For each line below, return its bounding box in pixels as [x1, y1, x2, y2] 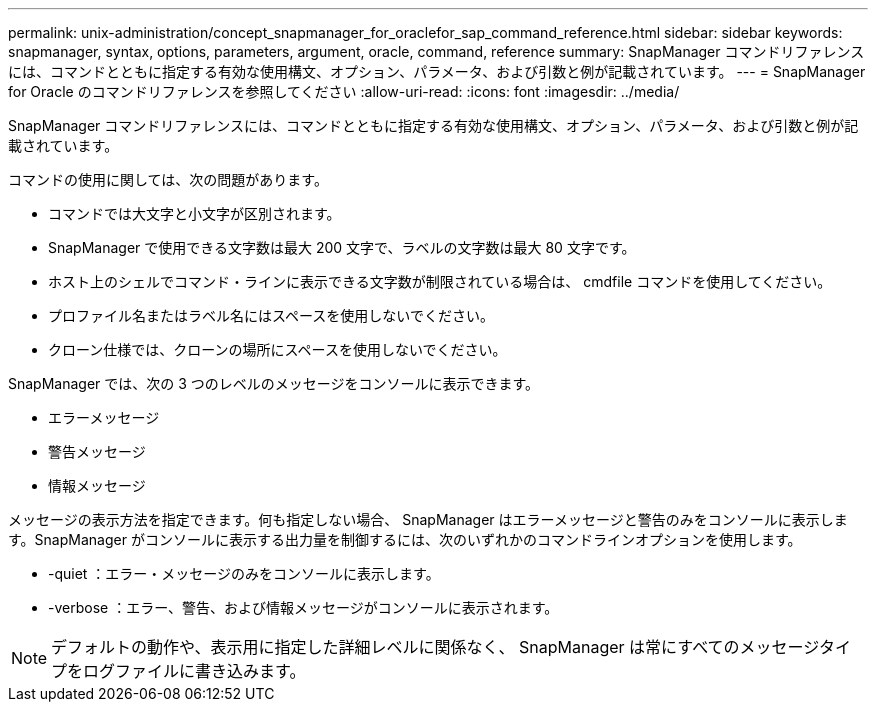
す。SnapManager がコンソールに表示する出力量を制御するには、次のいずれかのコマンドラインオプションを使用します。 [8, 531, 802, 548]
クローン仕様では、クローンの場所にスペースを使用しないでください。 [48, 341, 507, 358]
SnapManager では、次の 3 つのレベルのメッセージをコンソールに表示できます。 [8, 375, 540, 392]
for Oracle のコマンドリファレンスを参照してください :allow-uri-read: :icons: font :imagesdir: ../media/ [8, 83, 680, 100]
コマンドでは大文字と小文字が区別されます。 [48, 205, 341, 222]
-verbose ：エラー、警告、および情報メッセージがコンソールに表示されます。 [48, 599, 559, 616]
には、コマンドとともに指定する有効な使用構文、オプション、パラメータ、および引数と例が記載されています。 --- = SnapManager [8, 63, 866, 80]
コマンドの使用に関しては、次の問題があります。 [8, 171, 328, 188]
